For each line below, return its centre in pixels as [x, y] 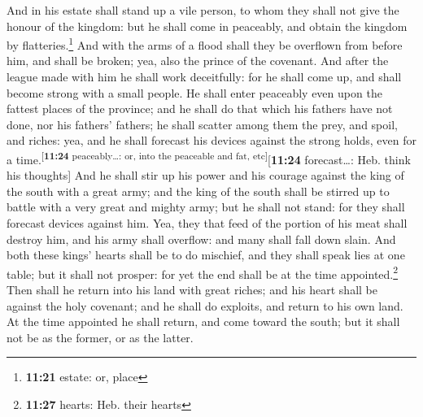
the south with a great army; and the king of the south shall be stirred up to [198, 191]
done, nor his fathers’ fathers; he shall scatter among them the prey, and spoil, [202, 124]
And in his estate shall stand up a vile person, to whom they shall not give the [203, 10]
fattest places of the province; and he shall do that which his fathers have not [200, 109]
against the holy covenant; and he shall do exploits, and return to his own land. [205, 305]
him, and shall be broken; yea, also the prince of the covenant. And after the [198, 61]
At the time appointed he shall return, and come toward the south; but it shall [203, 321]
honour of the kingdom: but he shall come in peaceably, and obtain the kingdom [207, 26]
